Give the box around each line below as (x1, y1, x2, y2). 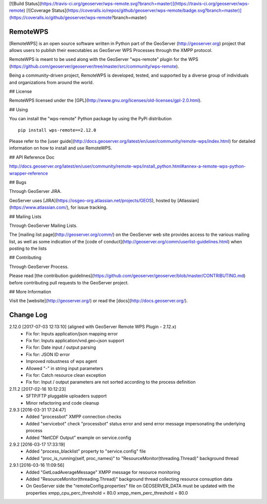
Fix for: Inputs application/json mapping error (26, 330, 118, 336)
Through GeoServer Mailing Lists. (9, 223, 78, 229)
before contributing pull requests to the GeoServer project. (9, 279, 129, 285)
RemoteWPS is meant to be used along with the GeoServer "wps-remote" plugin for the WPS (9, 56, 199, 62)
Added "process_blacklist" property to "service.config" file (26, 448, 146, 455)
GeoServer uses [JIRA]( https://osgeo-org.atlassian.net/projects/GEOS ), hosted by (9, 197, 177, 203)
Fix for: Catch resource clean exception (26, 372, 106, 378)
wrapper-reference (9, 170, 48, 176)
